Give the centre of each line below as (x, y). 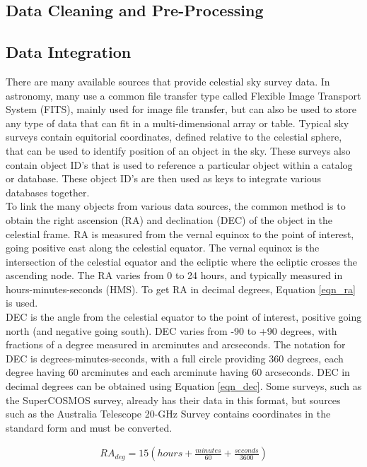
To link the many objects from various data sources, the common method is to (176, 206)
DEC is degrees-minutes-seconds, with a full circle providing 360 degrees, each (175, 358)
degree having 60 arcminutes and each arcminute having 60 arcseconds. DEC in (178, 372)
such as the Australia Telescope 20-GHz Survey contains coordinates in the (168, 414)
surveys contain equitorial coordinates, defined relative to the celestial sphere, (174, 137)
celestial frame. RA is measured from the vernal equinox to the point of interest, (180, 233)
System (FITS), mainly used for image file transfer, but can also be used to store (181, 109)
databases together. (48, 192)
